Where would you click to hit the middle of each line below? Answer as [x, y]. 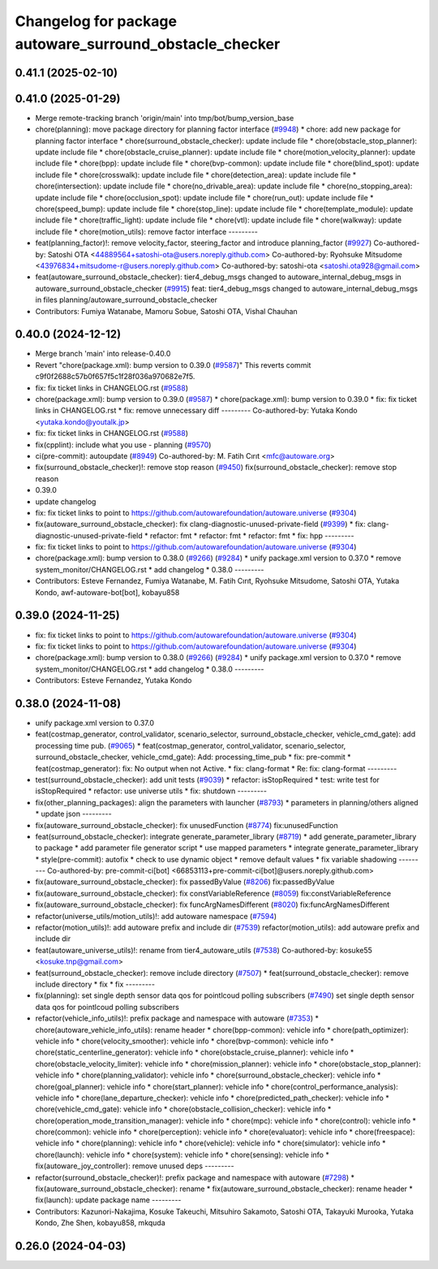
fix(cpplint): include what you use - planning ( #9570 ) [123, 445]
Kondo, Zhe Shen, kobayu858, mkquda [100, 1223]
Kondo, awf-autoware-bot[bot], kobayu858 [107, 592]
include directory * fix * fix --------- [95, 984]
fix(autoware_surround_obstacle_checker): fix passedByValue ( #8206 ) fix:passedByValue [185, 882]
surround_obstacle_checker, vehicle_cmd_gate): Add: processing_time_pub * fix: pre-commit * [193, 757]
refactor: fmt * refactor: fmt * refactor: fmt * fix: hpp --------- [252, 535]
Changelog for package [96, 21]
